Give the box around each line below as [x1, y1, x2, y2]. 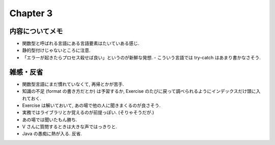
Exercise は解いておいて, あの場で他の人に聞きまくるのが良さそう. [22, 102, 161, 108]
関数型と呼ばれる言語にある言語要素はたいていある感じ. [22, 41, 140, 47]
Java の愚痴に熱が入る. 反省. [22, 131, 82, 137]
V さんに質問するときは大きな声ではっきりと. [22, 124, 117, 130]
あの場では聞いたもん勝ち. [22, 117, 77, 123]
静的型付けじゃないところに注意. [22, 47, 91, 53]
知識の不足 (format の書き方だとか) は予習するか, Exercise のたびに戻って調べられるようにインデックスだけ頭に [22, 88, 257, 94]
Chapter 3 [9, 8, 53, 19]
